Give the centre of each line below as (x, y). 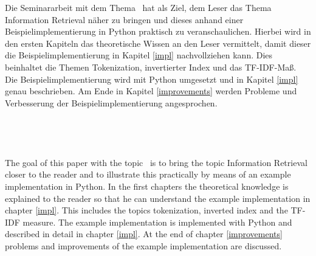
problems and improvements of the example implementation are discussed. (143, 245)
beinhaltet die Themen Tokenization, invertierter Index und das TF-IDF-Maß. (151, 67)
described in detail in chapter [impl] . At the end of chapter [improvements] (144, 234)
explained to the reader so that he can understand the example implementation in (158, 198)
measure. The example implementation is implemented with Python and (157, 222)
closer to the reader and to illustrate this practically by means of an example (148, 174)
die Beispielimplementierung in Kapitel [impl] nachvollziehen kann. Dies (139, 55)
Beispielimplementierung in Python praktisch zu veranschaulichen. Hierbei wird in (158, 31)
